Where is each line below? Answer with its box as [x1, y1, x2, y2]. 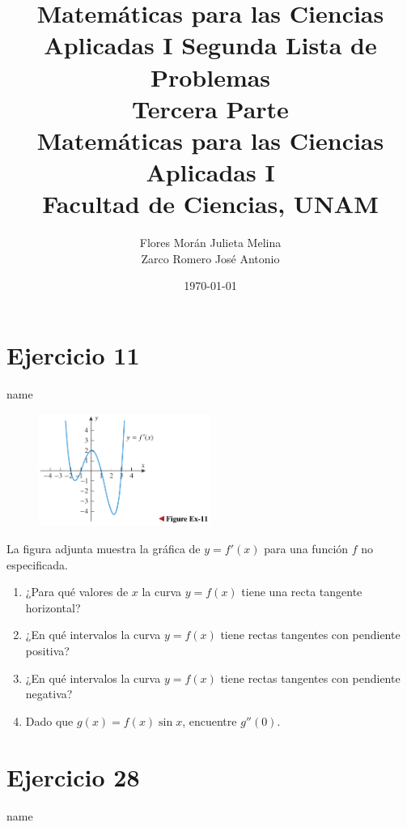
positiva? [25, 642, 70, 659]
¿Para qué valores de [25, 583, 129, 600]
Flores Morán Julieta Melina [139, 234, 282, 251]
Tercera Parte [132, 92, 289, 125]
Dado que [25, 712, 74, 729]
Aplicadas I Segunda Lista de [44, 28, 377, 62]
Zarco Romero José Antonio [141, 249, 280, 266]
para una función [264, 540, 349, 557]
